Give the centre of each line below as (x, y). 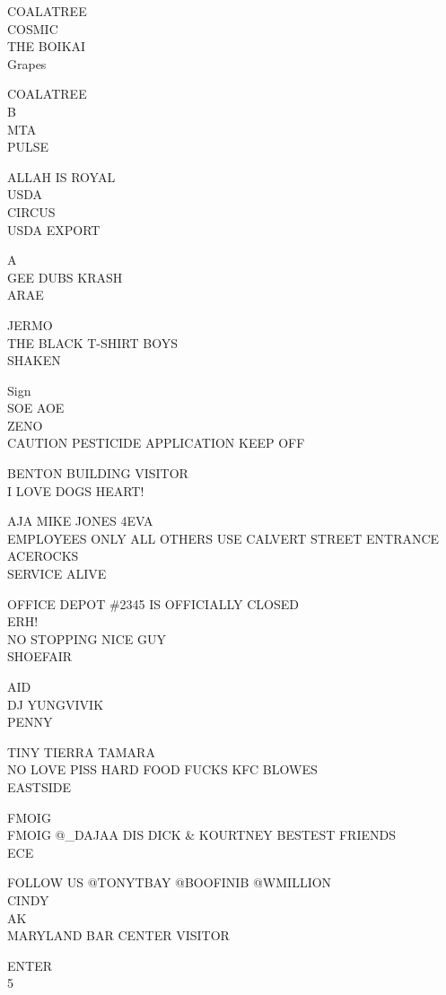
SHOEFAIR (40, 656)
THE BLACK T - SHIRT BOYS (92, 342)
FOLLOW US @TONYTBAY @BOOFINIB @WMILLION (170, 882)
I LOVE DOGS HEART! (76, 490)
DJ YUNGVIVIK (56, 704)
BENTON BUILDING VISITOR (98, 473)
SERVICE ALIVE (57, 574)
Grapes (27, 63)
